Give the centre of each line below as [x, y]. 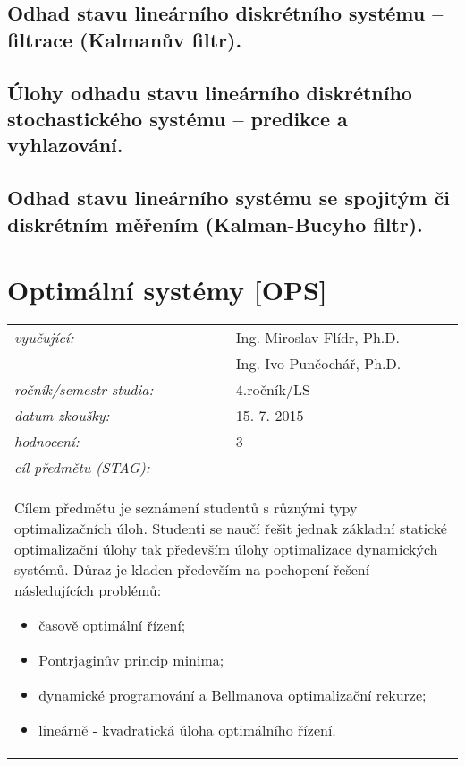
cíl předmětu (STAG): [82, 468]
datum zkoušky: [62, 416]
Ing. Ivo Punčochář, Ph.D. [318, 364]
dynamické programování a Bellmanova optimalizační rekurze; [232, 695]
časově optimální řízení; [112, 625]
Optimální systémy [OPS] [167, 290]
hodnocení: [47, 442]
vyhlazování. [65, 145]
